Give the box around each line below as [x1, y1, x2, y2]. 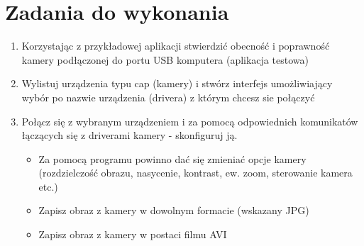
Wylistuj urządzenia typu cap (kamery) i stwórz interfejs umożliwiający [21, 76, 333, 91]
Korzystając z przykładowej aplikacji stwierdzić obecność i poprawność [21, 38, 330, 53]
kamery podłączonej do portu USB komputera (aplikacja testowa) [21, 52, 309, 67]
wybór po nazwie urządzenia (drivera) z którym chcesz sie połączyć [21, 89, 315, 104]
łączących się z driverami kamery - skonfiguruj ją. [21, 128, 238, 142]
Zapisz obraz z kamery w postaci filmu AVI [38, 227, 227, 242]
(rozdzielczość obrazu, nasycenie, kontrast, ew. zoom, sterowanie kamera [38, 165, 353, 180]
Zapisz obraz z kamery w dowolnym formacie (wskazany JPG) [38, 203, 309, 218]
